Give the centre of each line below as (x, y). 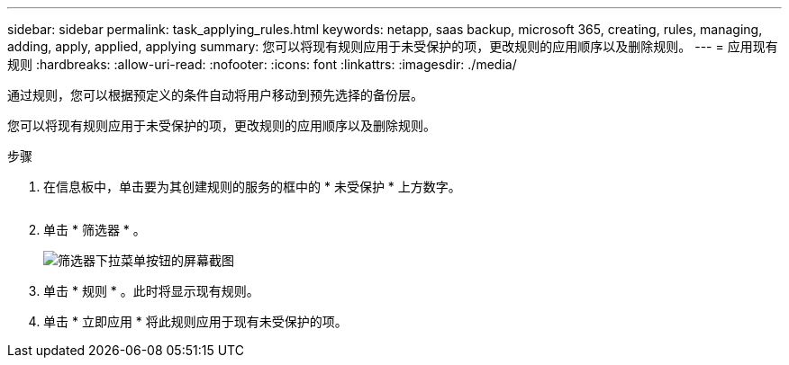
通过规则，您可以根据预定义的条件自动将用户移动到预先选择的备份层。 (215, 95)
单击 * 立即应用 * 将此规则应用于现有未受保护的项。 (195, 321)
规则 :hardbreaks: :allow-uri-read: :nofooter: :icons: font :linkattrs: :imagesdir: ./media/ (262, 64)
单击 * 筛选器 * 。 (95, 230)
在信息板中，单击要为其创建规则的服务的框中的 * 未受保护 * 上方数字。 (252, 187)
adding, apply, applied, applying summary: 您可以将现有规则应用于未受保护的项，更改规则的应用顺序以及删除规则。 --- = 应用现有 (393, 46)
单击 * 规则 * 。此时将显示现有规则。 (151, 291)
